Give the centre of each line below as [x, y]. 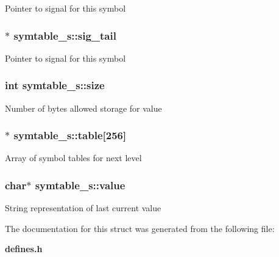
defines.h [24, 249]
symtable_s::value [80, 185]
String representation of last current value [83, 208]
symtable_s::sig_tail [65, 35]
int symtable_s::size [55, 85]
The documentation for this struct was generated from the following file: [140, 228]
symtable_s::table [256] [70, 135]
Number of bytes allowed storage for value [83, 108]
